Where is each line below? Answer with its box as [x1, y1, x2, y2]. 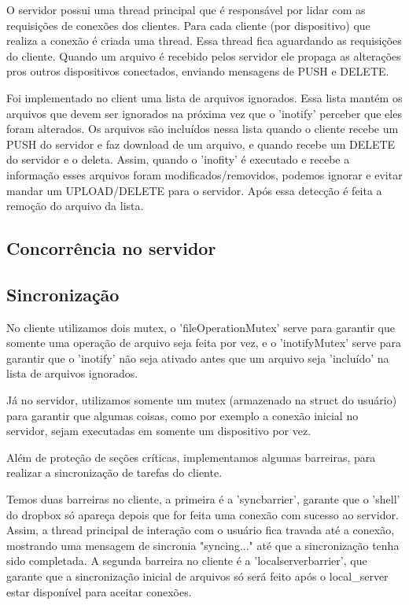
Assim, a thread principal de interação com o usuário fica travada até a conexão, [6, 522, 395, 538]
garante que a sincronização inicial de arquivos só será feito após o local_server [6, 568, 389, 585]
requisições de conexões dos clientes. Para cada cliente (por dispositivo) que [6, 17, 370, 33]
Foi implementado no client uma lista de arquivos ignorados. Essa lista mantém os [6, 89, 403, 105]
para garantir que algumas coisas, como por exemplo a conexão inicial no [6, 407, 359, 423]
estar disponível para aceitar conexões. [6, 583, 192, 599]
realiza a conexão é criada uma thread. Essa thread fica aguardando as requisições [6, 32, 402, 49]
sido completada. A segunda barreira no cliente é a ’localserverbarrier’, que [6, 552, 367, 569]
